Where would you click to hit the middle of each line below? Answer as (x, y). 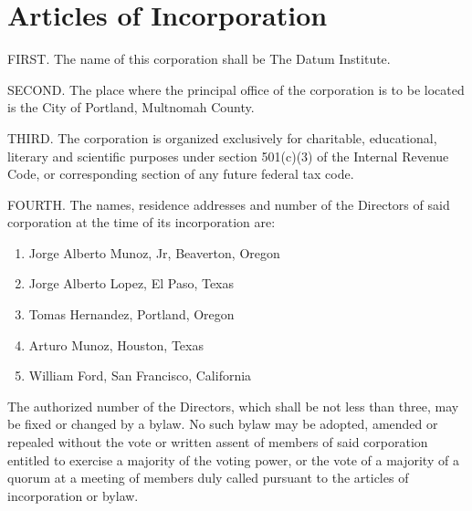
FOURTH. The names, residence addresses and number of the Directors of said (229, 204)
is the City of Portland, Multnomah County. (131, 107)
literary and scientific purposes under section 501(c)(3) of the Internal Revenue (228, 156)
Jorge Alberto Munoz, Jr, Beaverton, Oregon (154, 252)
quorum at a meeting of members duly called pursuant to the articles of (208, 478)
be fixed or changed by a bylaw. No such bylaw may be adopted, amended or (223, 424)
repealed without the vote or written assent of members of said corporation (218, 442)
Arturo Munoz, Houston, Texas (116, 344)
